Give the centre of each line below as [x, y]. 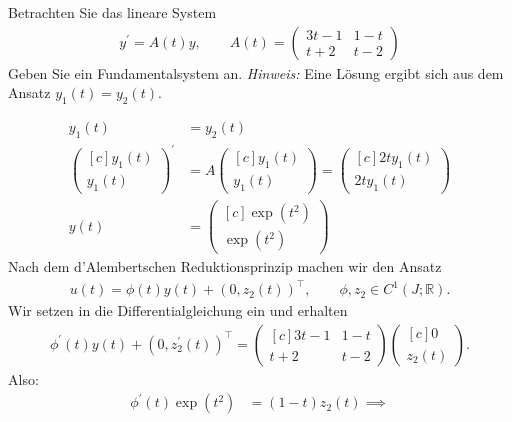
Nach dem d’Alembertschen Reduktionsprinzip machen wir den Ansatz [225, 266]
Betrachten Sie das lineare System [112, 12]
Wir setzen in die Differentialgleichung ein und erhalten [178, 310]
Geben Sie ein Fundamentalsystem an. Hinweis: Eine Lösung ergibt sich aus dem [256, 72]
